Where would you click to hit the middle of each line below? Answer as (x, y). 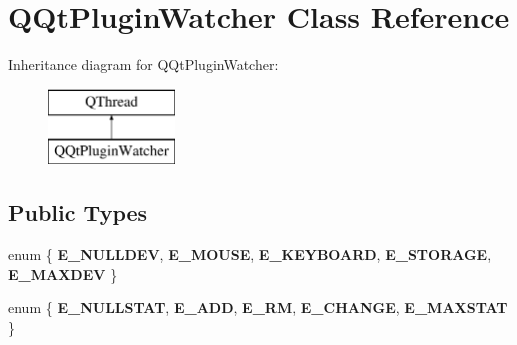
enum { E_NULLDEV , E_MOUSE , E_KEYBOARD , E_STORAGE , (250, 254)
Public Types (78, 212)
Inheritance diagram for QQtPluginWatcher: (143, 64)
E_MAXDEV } (63, 273)
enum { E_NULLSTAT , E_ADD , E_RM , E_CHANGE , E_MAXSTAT (258, 307)
